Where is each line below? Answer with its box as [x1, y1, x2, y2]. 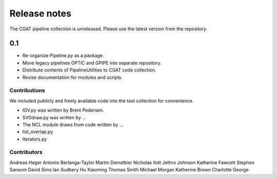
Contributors [9, 149, 43, 156]
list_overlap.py [22, 129, 54, 135]
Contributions [9, 87, 45, 94]
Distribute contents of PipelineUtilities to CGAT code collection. [22, 67, 157, 73]
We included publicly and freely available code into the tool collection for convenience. [9, 98, 194, 104]
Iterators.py [22, 136, 47, 142]
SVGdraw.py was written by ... [22, 114, 86, 120]
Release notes [9, 8, 72, 19]
